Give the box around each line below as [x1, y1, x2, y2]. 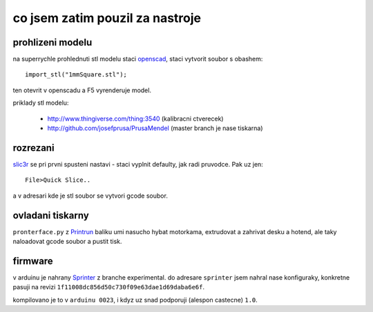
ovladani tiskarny [12, 209, 89, 221]
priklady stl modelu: [12, 98, 69, 107]
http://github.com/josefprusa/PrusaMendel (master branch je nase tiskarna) [47, 124, 263, 132]
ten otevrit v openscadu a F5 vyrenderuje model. [12, 86, 152, 94]
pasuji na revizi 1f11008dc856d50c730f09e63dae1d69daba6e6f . [12, 283, 205, 291]
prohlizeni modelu [12, 37, 93, 48]
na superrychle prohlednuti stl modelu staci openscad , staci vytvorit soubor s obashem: [12, 55, 263, 63]
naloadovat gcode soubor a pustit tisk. [12, 238, 122, 245]
